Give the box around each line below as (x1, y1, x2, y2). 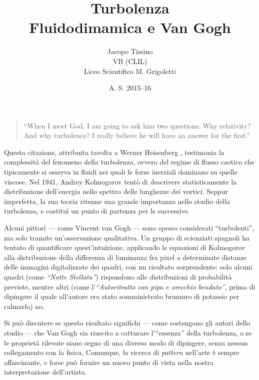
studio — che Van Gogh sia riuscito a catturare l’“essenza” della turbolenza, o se (4, 327, 252, 337)
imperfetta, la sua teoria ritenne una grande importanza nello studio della (4, 195, 230, 206)
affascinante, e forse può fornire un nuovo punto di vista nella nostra (4, 356, 213, 367)
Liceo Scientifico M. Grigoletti (84, 65, 176, 76)
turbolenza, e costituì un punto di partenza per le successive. (4, 205, 190, 216)
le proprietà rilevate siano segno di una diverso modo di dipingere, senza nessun (4, 337, 248, 347)
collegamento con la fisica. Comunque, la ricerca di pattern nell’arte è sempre (4, 347, 239, 357)
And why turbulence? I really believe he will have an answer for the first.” (23, 130, 250, 140)
